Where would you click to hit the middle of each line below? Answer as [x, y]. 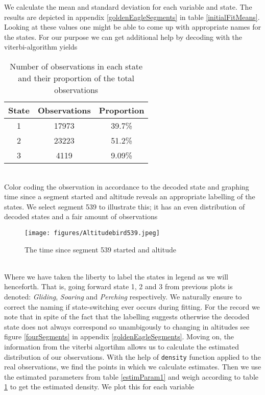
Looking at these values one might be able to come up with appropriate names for [132, 27]
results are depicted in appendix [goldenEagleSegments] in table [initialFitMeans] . [132, 17]
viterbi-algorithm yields [41, 47]
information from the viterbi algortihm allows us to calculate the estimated [122, 346]
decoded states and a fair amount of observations [81, 216]
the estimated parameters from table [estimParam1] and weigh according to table [131, 376]
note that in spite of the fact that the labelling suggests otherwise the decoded [127, 317]
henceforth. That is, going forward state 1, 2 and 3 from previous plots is [118, 286]
